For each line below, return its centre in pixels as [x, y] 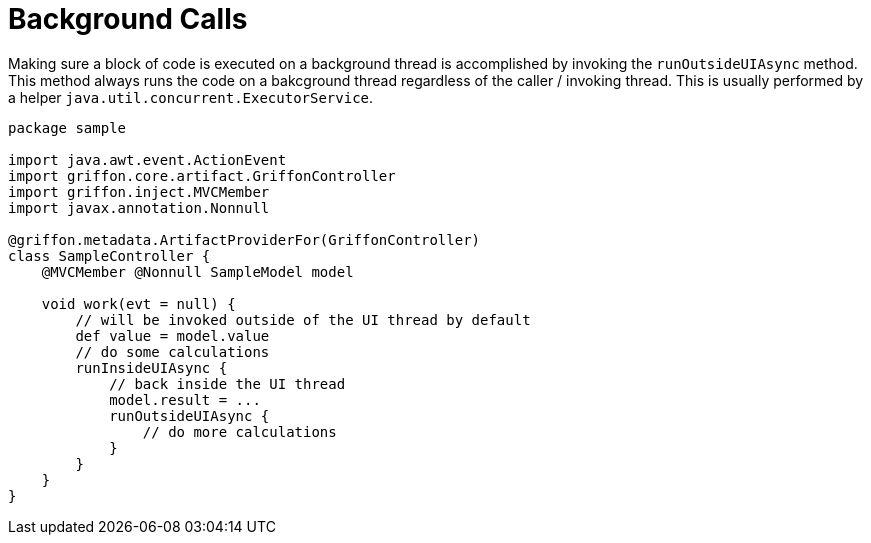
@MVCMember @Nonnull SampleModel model [197, 271]
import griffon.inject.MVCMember [139, 191]
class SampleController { [109, 255]
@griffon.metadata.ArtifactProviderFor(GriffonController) [244, 239]
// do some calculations [172, 351]
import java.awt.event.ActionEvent [147, 159]
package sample [67, 127]
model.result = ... [185, 399]
